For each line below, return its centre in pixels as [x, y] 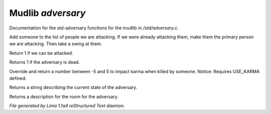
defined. [18, 78]
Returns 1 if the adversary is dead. [45, 62]
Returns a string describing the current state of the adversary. [73, 88]
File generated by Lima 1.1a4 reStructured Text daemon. [67, 106]
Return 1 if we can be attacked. [41, 53]
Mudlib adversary [47, 13]
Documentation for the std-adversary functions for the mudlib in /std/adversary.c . [94, 28]
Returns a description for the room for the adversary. [64, 97]
